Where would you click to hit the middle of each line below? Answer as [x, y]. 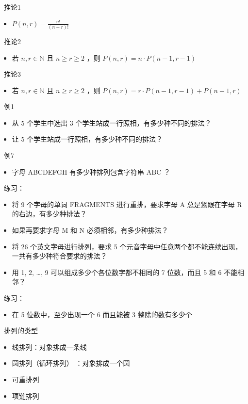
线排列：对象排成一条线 [49, 347]
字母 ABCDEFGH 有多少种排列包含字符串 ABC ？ [91, 171]
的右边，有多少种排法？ [49, 214]
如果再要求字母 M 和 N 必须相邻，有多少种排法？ [90, 230]
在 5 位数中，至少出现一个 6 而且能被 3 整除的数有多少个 [102, 314]
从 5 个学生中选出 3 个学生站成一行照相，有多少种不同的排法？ [112, 122]
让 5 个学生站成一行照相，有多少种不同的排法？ [87, 139]
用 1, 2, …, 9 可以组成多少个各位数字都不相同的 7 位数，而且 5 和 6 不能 [125, 272]
